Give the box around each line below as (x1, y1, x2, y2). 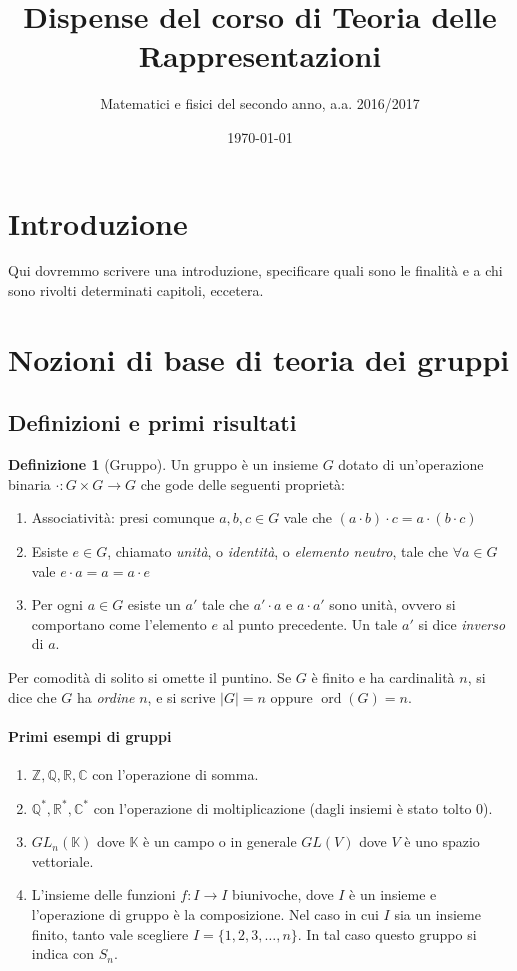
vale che (283, 507, 333, 528)
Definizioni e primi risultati (8, 407, 297, 438)
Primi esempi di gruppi (8, 725, 172, 746)
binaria (8, 473, 51, 494)
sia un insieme (394, 903, 481, 924)
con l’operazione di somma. (92, 763, 259, 784)
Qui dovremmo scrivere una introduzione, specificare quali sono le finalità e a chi (8, 260, 503, 281)
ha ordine (76, 686, 135, 707)
